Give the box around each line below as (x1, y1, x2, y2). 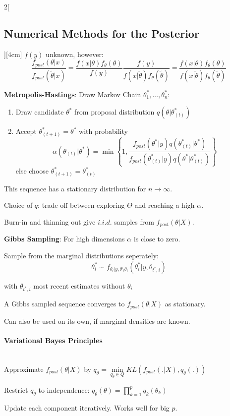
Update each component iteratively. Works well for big (4, 402, 170, 413)
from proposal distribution (74, 107, 155, 117)
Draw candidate (15, 107, 64, 117)
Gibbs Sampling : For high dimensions (4, 234, 125, 244)
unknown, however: (46, 49, 104, 59)
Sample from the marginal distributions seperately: (4, 250, 159, 260)
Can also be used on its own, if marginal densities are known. (4, 315, 190, 326)
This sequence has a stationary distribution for (4, 183, 146, 193)
